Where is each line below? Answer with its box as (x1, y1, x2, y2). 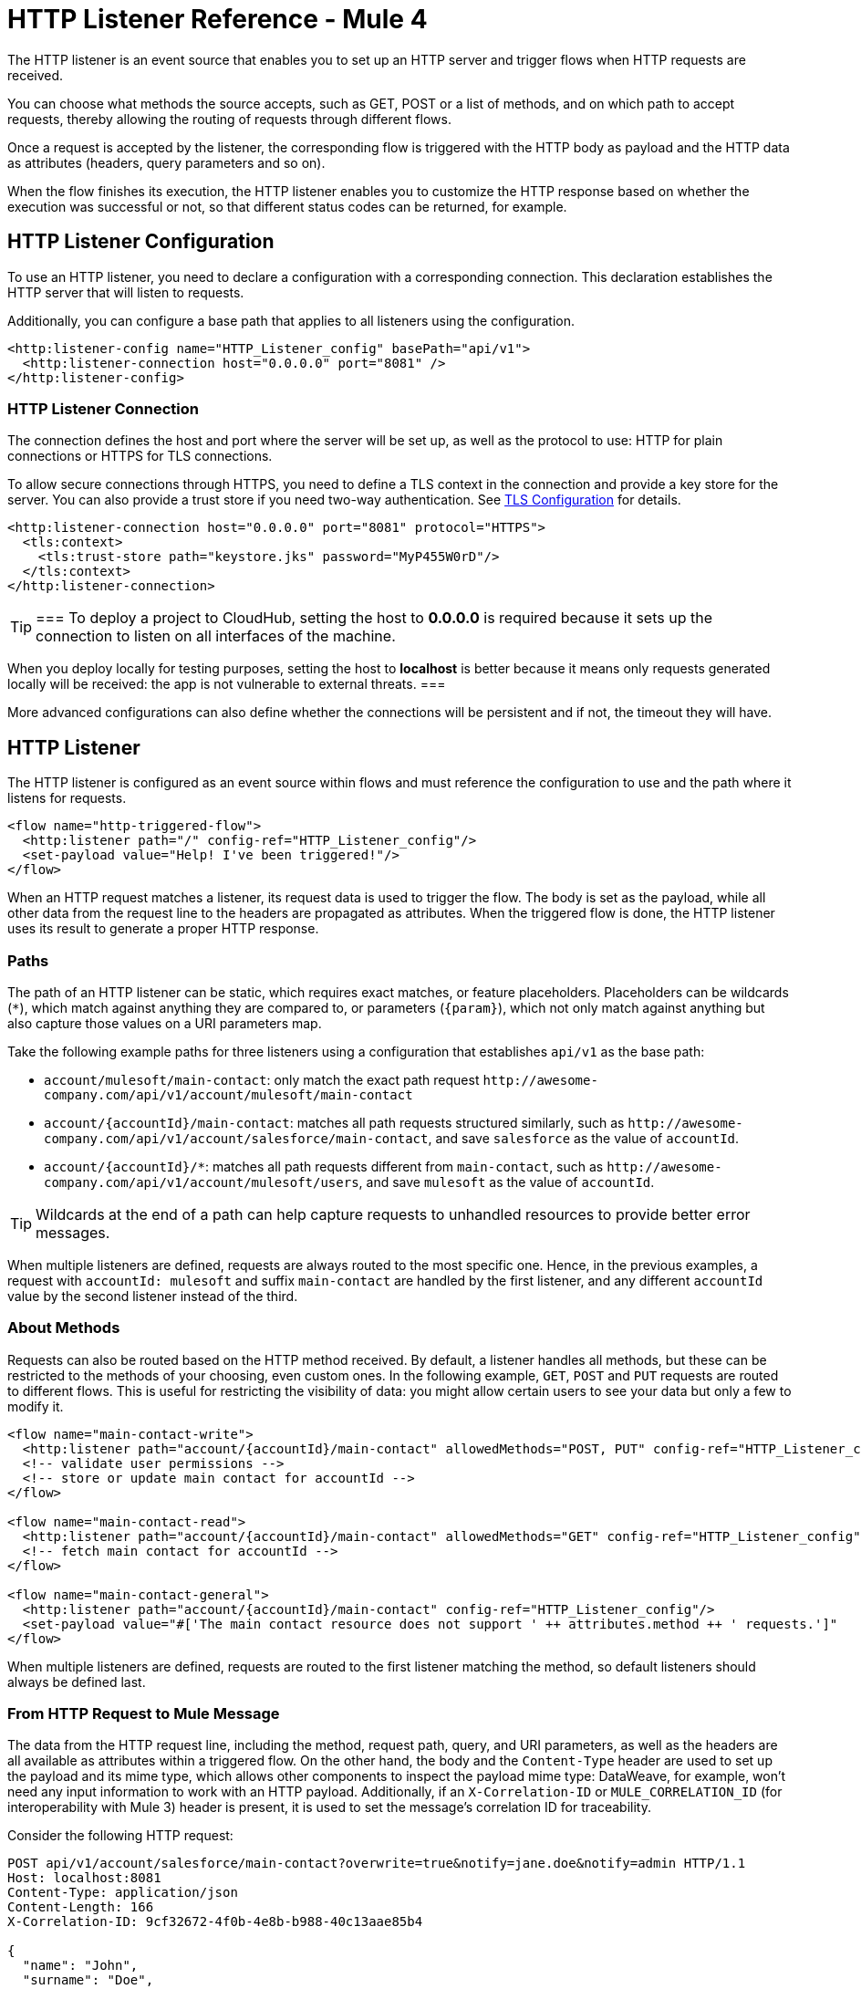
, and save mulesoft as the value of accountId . (358, 1173, 655, 1190)
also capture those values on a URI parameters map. (7, 1015, 322, 1031)
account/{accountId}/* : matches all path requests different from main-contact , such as (44, 1158, 604, 1174)
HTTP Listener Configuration (7, 230, 275, 254)
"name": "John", (22, 1958, 139, 1973)
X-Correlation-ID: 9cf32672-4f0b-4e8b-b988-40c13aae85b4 (7, 1914, 423, 1930)
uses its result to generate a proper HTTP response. (7, 921, 319, 937)
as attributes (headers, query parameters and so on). (7, 154, 326, 171)
